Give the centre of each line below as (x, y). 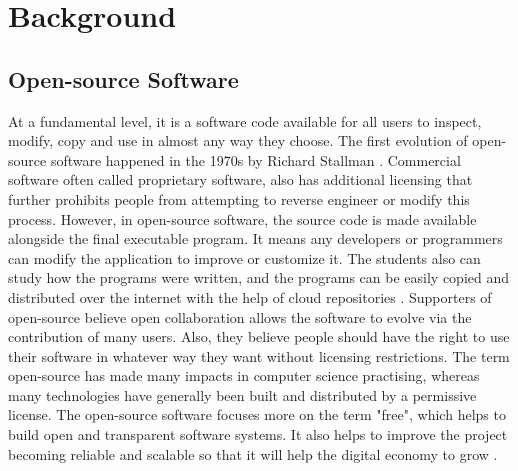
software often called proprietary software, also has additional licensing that (240, 179)
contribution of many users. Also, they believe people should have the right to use (259, 336)
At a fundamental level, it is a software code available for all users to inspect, (245, 120)
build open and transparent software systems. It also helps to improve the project (258, 434)
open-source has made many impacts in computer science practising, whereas (244, 375)
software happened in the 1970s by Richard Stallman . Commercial (255, 159)
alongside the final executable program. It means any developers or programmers (255, 238)
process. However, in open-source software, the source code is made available (242, 218)
